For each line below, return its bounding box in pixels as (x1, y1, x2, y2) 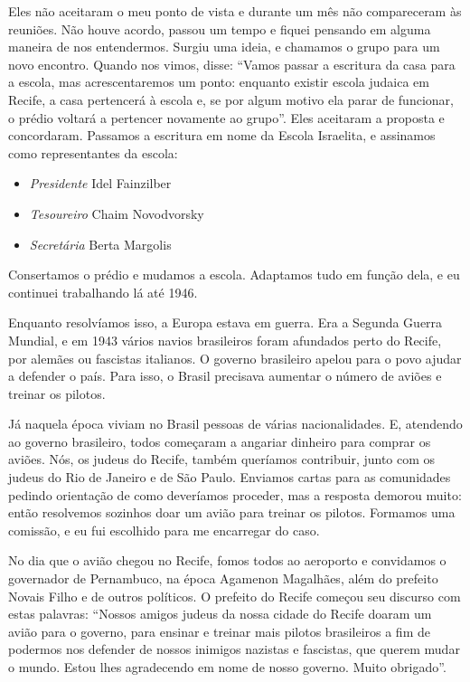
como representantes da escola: (8, 143, 178, 162)
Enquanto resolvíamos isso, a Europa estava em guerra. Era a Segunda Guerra (8, 313, 443, 332)
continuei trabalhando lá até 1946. (8, 282, 198, 301)
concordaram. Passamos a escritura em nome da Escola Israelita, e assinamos (8, 126, 436, 145)
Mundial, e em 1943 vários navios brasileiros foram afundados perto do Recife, (8, 330, 442, 349)
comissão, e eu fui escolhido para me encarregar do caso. (8, 520, 320, 539)
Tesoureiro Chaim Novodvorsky (29, 204, 204, 223)
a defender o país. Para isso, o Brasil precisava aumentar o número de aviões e (8, 366, 442, 385)
